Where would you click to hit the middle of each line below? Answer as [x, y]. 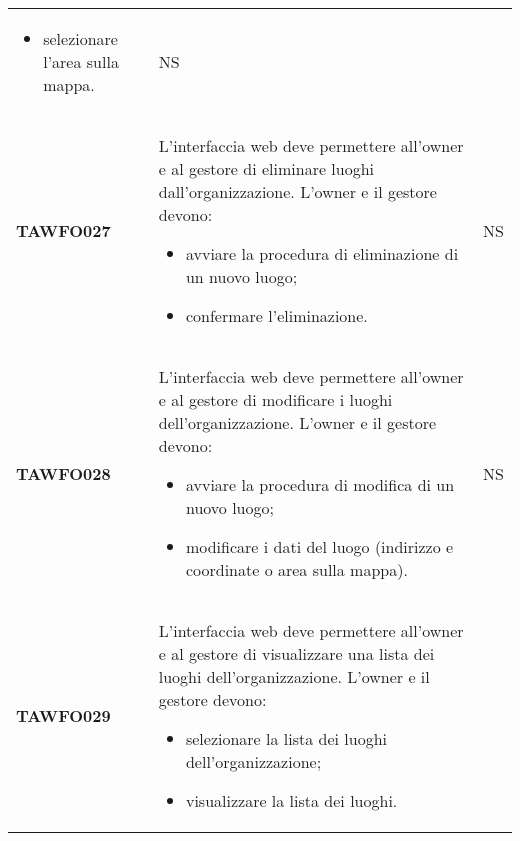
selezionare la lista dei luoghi [286, 738]
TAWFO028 [63, 473]
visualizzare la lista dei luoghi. [291, 800]
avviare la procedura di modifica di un [320, 484]
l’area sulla [81, 61]
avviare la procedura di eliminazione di [322, 253]
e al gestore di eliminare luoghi [266, 168]
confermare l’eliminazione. [276, 315]
